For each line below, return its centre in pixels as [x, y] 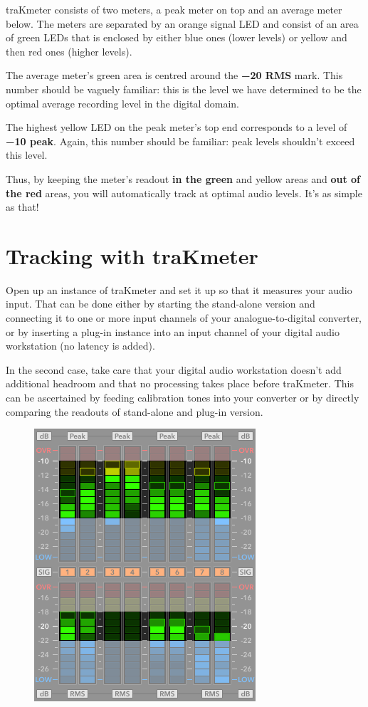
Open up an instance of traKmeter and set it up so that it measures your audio [179, 289]
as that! [22, 207]
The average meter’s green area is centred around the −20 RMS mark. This [174, 75]
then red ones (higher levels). [69, 51]
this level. [27, 155]
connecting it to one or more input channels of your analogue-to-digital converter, [184, 318]
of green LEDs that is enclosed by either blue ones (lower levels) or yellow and [177, 37]
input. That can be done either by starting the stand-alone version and [161, 304]
